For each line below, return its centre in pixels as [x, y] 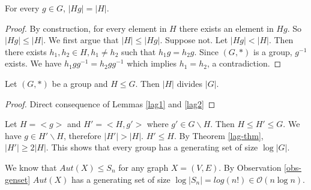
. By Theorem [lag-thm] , [219, 135]
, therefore [82, 135]
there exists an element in [226, 28]
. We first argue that [81, 40]
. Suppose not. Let [194, 40]
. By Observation [250, 167]
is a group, [273, 51]
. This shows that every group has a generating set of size [152, 147]
